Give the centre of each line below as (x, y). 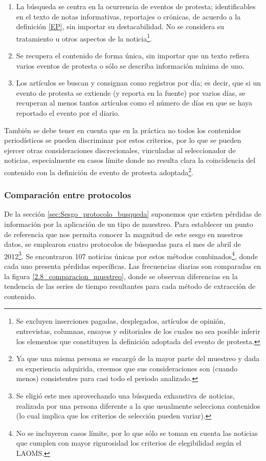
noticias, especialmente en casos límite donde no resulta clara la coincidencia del (130, 160)
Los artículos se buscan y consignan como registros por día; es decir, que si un (139, 83)
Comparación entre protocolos (68, 195)
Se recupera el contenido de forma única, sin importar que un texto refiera (133, 56)
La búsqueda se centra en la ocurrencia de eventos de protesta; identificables (136, 6)
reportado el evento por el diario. (68, 113)
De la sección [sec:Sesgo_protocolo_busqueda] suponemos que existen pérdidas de (133, 214)
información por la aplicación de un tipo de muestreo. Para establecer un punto (129, 224)
